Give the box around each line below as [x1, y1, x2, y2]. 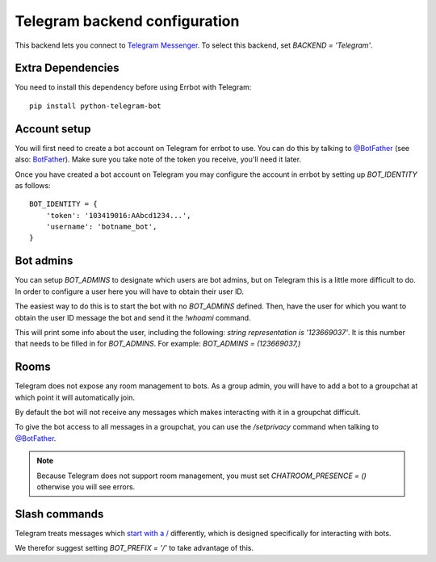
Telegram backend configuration [15, 12, 240, 30]
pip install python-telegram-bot [29, 101, 161, 111]
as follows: [15, 180, 52, 190]
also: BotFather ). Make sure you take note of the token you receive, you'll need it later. [15, 154, 302, 165]
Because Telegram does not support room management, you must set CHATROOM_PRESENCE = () [36, 471, 367, 480]
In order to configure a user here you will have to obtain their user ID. [15, 287, 244, 296]
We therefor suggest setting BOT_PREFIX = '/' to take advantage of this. [15, 543, 254, 553]
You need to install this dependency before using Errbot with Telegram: [15, 82, 252, 92]
